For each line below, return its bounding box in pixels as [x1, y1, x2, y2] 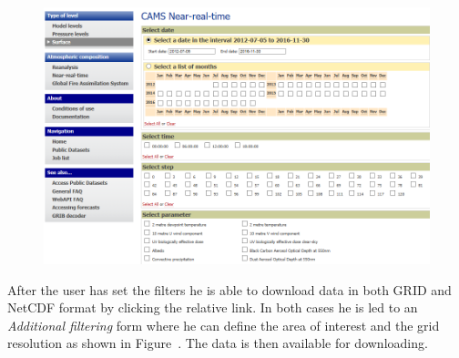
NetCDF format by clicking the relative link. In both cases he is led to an [7, 298, 418, 317]
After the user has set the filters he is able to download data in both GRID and [7, 280, 452, 299]
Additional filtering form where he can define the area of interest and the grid [7, 315, 440, 334]
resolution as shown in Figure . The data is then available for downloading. [7, 333, 428, 353]
